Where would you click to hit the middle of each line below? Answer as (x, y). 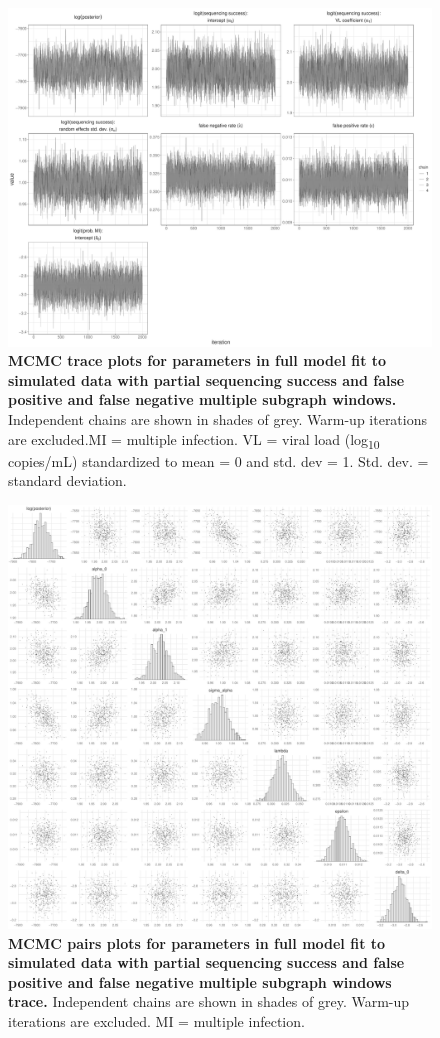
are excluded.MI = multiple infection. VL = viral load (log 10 (194, 440)
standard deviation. (67, 480)
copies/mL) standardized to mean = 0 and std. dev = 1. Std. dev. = (218, 460)
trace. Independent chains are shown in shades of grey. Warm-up (209, 1001)
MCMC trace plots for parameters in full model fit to (197, 360)
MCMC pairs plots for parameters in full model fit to (197, 942)
